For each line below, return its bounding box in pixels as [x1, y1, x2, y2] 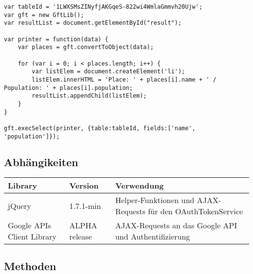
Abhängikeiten [4, 154, 78, 169]
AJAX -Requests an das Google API [115, 220, 237, 231]
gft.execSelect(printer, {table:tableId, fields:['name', [4, 124, 196, 132]
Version [69, 180, 99, 191]
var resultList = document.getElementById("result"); [4, 19, 182, 27]
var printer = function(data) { [4, 35, 108, 43]
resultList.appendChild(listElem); [32, 92, 147, 100]
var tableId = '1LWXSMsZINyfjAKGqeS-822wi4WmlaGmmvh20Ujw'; [4, 3, 203, 10]
